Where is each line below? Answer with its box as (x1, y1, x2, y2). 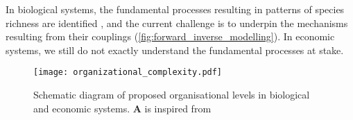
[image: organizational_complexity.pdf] (33, 67, 223, 78)
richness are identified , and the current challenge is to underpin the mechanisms (6, 15, 348, 30)
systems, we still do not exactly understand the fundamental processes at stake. (6, 42, 344, 57)
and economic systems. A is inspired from (33, 101, 212, 115)
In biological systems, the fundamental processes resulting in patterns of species (6, 2, 345, 16)
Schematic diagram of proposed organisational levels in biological (33, 87, 310, 102)
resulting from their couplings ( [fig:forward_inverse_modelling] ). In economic (6, 29, 335, 44)
